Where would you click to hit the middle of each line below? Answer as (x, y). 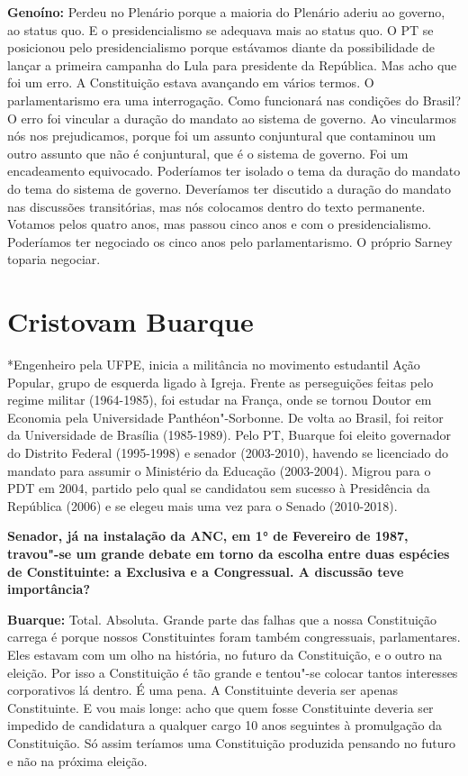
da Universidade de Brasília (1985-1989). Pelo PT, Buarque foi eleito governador (229, 435)
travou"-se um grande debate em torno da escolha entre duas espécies (229, 553)
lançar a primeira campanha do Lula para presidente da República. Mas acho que (232, 64)
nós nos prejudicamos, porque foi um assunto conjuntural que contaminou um (222, 136)
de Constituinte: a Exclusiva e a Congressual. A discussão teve (206, 571)
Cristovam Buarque (130, 321)
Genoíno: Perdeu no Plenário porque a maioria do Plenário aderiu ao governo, (226, 12)
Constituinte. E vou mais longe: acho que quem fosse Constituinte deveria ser (220, 707)
